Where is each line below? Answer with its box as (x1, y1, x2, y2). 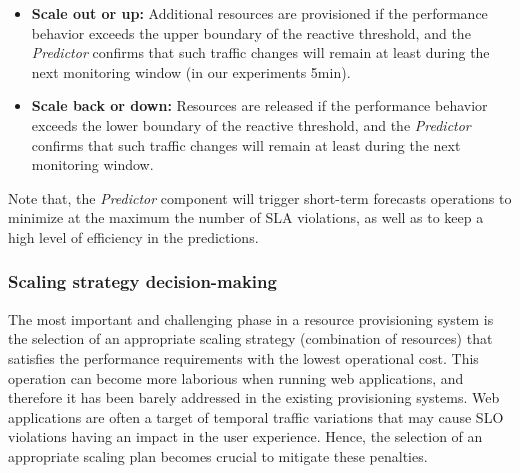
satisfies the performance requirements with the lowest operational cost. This (8, 347, 479, 368)
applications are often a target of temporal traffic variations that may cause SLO (8, 406, 504, 427)
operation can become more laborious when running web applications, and (8, 367, 464, 388)
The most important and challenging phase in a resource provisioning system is (8, 308, 494, 329)
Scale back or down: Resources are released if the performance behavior (31, 95, 488, 116)
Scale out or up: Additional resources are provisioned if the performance (31, 3, 488, 23)
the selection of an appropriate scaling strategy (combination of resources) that (8, 328, 493, 349)
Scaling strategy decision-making (8, 269, 277, 294)
